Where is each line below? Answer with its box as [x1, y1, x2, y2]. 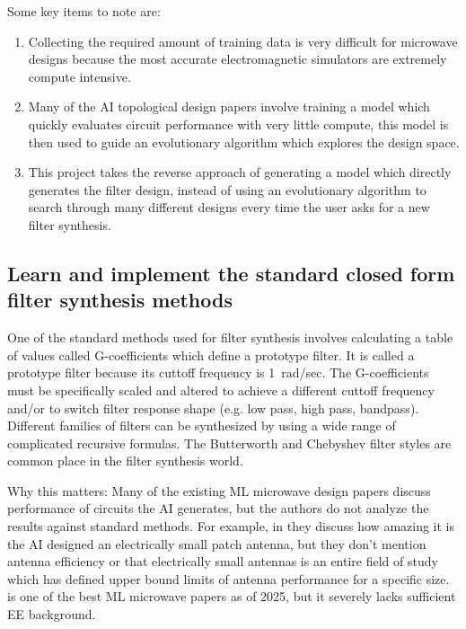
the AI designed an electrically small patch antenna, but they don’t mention [7, 534, 426, 553]
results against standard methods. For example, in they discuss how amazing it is [7, 517, 454, 536]
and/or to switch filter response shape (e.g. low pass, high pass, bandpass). [7, 398, 419, 417]
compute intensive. [28, 66, 131, 85]
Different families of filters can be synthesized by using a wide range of [7, 416, 396, 435]
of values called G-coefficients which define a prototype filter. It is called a [7, 345, 415, 364]
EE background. [7, 605, 96, 624]
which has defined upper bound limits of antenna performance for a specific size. [7, 569, 450, 588]
